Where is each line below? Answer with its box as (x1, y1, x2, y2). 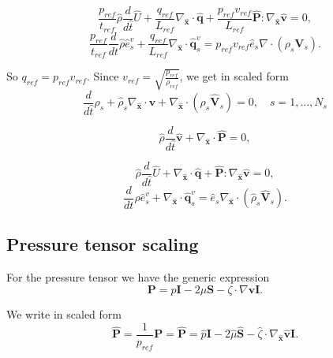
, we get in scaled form (179, 68, 289, 84)
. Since (86, 68, 119, 84)
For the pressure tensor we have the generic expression (6, 268, 270, 285)
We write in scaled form (6, 306, 122, 323)
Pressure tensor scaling (6, 231, 199, 255)
